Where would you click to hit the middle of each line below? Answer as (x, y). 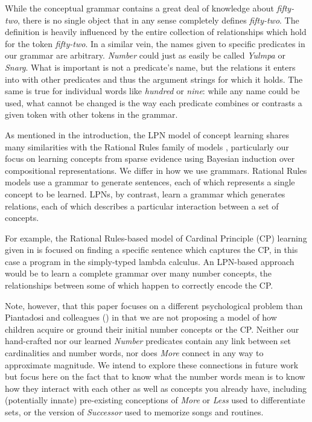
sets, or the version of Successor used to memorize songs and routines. (134, 412)
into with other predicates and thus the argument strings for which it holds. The (154, 79)
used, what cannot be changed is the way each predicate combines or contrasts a (154, 102)
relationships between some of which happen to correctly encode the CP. (139, 285)
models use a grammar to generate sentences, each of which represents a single (150, 182)
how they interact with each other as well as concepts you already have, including (156, 388)
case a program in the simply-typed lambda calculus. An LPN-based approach (150, 261)
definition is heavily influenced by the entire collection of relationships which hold (156, 32)
